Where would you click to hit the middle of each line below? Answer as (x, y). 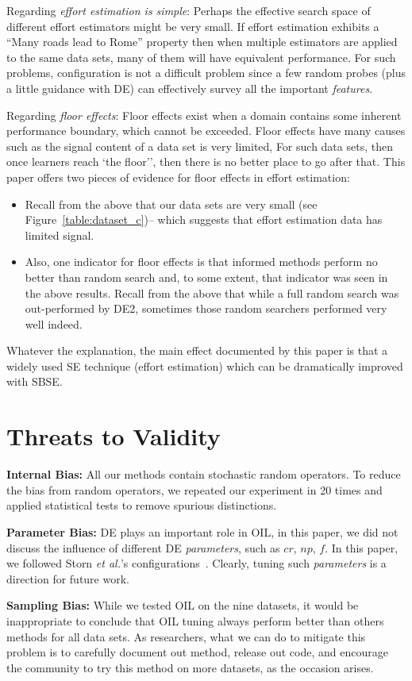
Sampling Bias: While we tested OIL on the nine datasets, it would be (183, 605)
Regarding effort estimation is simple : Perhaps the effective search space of (189, 10)
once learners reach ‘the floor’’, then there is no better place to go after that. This (206, 162)
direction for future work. (68, 578)
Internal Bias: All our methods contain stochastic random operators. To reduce (204, 474)
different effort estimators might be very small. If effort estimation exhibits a (193, 26)
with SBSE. (35, 381)
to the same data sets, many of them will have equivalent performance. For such (201, 57)
